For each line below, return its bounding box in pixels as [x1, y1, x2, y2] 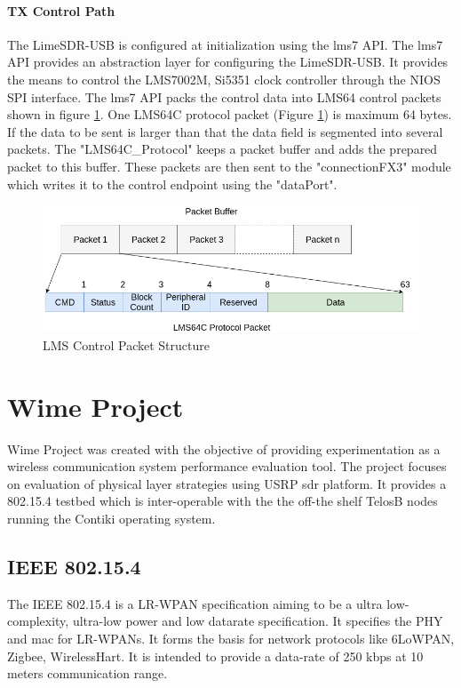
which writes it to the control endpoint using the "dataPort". [7, 174, 338, 193]
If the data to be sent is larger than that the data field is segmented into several [7, 122, 443, 140]
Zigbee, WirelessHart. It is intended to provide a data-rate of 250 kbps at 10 [7, 646, 424, 665]
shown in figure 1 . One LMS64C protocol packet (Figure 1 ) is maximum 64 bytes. [7, 105, 452, 124]
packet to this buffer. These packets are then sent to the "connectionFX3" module [7, 156, 451, 175]
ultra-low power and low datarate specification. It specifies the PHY [72, 612, 443, 630]
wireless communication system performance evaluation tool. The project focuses [7, 457, 447, 476]
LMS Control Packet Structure [43, 335, 210, 354]
